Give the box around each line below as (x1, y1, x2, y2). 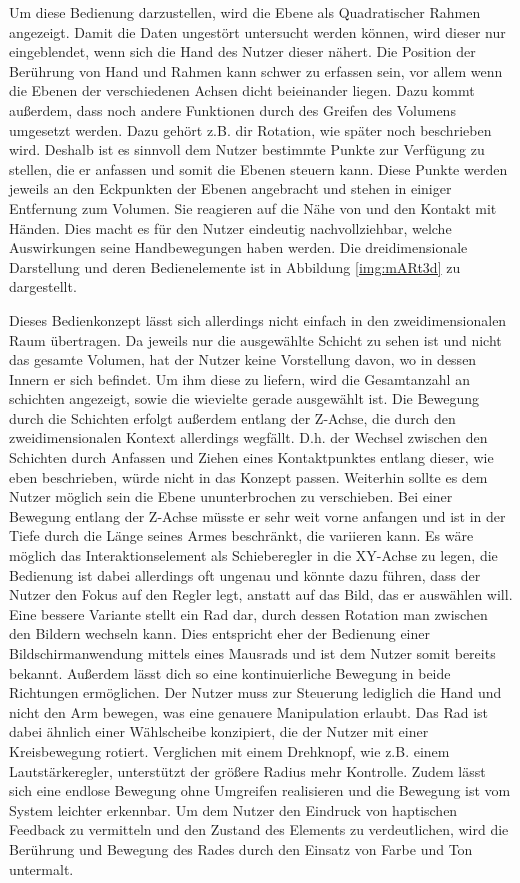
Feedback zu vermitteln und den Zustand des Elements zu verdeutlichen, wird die (9, 819, 509, 840)
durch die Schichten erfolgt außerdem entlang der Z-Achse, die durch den (9, 407, 456, 428)
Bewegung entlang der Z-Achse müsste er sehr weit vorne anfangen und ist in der (9, 505, 506, 526)
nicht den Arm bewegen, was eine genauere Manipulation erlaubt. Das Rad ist (9, 701, 489, 722)
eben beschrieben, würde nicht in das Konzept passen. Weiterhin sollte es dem (9, 466, 488, 487)
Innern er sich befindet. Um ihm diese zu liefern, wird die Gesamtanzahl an (9, 368, 470, 389)
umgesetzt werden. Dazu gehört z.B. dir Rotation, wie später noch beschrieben (9, 119, 492, 140)
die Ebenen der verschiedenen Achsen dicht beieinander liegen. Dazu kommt (9, 80, 475, 101)
